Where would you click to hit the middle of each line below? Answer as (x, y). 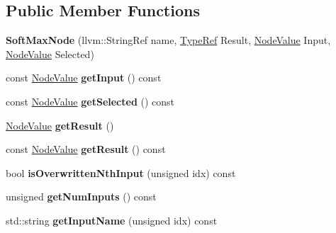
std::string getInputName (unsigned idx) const (112, 220)
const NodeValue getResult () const (86, 149)
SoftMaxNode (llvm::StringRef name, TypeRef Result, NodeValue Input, (168, 40)
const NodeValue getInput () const (84, 78)
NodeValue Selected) (50, 53)
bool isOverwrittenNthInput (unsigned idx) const (121, 172)
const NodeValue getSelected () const (90, 101)
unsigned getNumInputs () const (81, 197)
